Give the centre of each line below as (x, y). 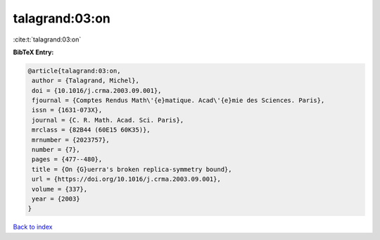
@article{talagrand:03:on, (74, 71)
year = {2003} (56, 199)
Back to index (33, 227)
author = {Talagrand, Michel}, (86, 81)
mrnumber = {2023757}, (71, 140)
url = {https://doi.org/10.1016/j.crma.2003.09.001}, (126, 179)
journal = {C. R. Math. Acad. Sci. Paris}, (108, 120)
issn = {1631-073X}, (67, 110)
